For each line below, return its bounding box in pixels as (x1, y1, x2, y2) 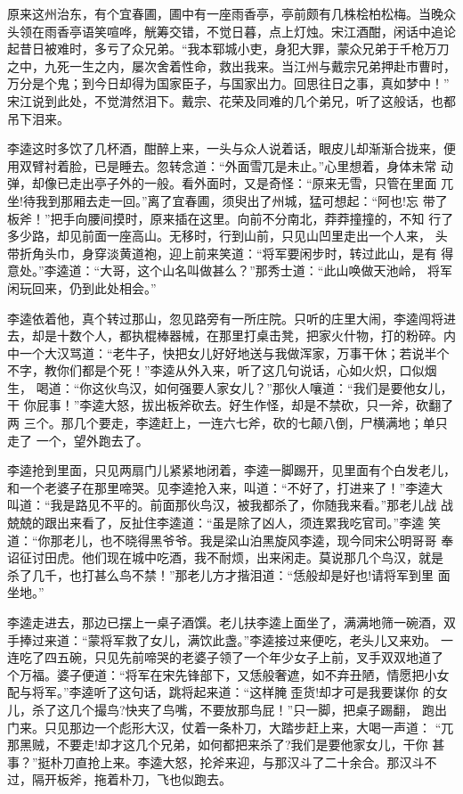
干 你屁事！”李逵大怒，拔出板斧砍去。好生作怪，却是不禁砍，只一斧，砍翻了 (7, 396, 454, 414)
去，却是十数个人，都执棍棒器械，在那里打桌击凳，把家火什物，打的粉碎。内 (7, 326, 456, 345)
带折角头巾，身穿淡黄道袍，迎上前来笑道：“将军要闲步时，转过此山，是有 (7, 243, 437, 262)
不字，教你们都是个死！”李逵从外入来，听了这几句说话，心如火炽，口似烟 (7, 361, 437, 380)
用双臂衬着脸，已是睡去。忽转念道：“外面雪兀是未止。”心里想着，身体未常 (7, 156, 437, 175)
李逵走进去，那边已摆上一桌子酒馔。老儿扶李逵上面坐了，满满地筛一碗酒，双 (7, 613, 456, 631)
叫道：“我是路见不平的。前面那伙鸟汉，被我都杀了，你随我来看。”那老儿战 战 (7, 495, 453, 514)
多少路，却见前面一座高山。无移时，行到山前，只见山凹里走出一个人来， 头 (7, 226, 448, 245)
